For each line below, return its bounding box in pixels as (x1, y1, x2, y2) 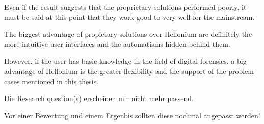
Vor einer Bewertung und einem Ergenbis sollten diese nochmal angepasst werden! (4, 110, 260, 120)
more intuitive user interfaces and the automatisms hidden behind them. (4, 38, 230, 49)
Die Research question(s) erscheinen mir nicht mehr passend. (4, 93, 194, 104)
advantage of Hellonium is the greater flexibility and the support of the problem (4, 65, 254, 76)
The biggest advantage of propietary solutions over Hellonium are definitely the (4, 29, 252, 39)
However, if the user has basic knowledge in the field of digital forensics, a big (4, 56, 247, 66)
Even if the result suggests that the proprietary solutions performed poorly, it (4, 2, 247, 12)
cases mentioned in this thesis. (4, 76, 99, 86)
